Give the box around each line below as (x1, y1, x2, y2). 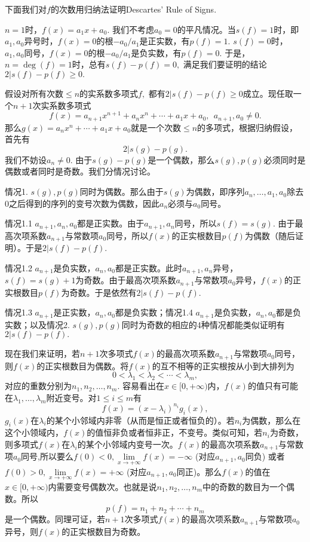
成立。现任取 (243, 87, 293, 99)
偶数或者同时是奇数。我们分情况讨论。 (5, 165, 155, 177)
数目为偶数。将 (70, 359, 129, 372)
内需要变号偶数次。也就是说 (48, 480, 157, 492)
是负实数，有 (131, 46, 182, 59)
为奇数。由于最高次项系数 (75, 274, 176, 286)
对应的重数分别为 (5, 379, 72, 392)
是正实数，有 (139, 35, 190, 47)
